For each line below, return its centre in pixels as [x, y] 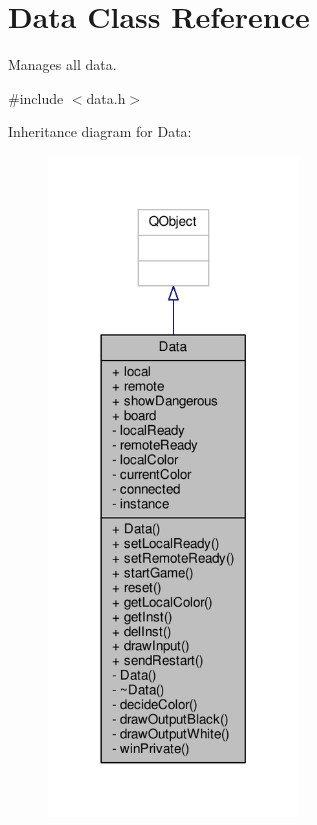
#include [36, 97]
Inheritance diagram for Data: [100, 131]
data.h [106, 97]
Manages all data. [62, 64]
